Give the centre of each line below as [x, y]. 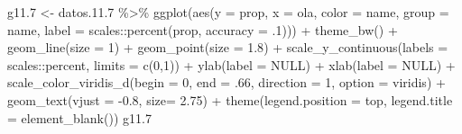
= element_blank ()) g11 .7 [79, 117]
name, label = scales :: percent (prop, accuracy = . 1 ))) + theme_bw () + [203, 29]
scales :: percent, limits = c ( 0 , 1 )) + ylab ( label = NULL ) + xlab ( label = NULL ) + [231, 64]
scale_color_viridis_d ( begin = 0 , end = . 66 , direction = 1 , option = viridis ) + [226, 82]
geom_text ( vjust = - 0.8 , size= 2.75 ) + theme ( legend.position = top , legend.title [230, 99]
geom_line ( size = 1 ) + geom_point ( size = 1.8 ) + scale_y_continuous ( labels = [228, 47]
